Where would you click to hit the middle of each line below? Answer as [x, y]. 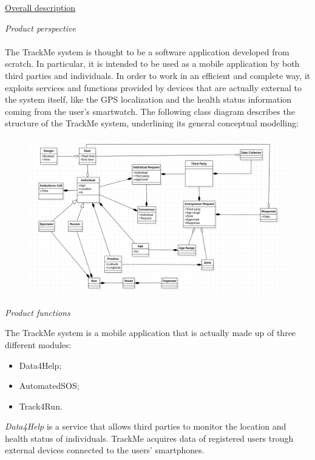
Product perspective [40, 28]
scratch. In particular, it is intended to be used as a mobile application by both [152, 64]
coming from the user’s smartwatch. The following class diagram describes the [150, 111]
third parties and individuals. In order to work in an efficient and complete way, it [158, 75]
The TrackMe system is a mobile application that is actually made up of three [151, 333]
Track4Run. [41, 406]
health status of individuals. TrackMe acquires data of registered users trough [149, 438]
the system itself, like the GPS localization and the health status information [148, 99]
